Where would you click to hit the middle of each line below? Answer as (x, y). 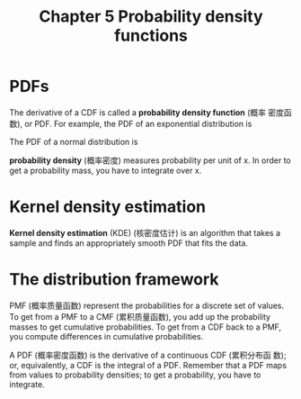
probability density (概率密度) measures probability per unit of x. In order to (150, 160)
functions (151, 36)
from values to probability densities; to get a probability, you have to (135, 375)
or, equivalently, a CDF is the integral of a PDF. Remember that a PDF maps (148, 365)
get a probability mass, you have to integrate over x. (106, 170)
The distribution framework (114, 280)
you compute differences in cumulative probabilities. (106, 336)
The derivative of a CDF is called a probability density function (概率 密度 (147, 112)
